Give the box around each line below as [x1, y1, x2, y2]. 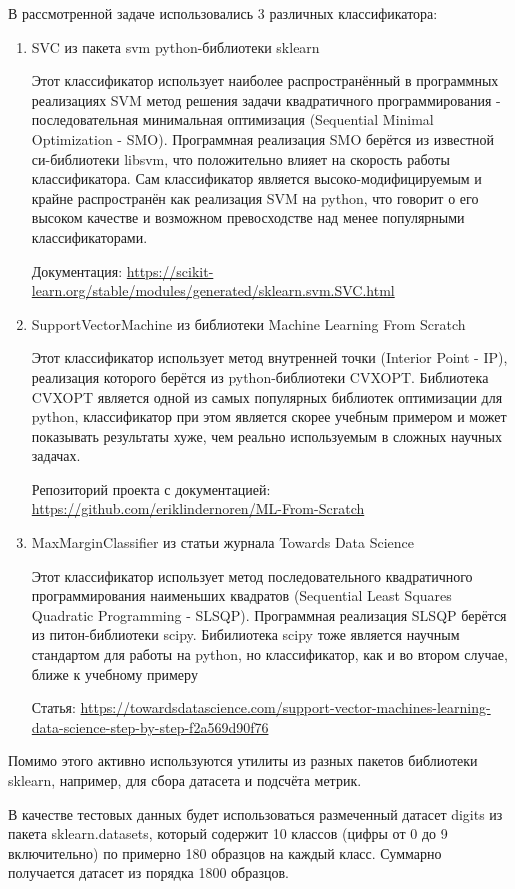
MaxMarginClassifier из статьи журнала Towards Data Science [31, 532, 415, 553]
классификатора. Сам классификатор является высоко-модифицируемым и [31, 168, 482, 189]
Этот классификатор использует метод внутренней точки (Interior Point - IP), [31, 347, 508, 368]
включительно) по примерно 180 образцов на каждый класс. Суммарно [8, 842, 442, 863]
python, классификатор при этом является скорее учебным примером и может [31, 406, 507, 427]
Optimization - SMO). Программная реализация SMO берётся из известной [31, 128, 495, 149]
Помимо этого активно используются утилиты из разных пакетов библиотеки [8, 750, 478, 771]
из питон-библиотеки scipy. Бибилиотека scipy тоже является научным [31, 624, 460, 645]
